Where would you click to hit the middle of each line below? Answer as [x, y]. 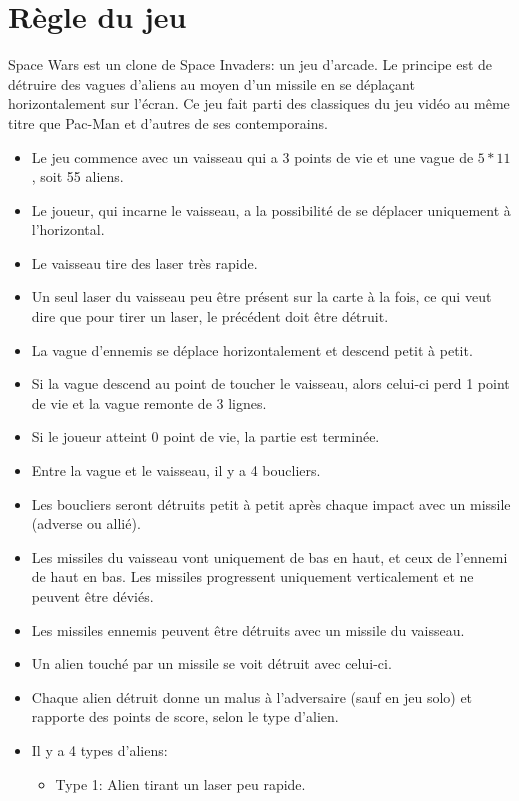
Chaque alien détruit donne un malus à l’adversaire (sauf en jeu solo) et [252, 696]
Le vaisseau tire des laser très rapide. [144, 262]
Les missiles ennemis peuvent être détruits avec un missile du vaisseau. [248, 629]
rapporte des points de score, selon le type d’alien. [185, 716]
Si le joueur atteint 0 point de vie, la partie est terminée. [205, 436]
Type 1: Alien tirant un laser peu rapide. [180, 783]
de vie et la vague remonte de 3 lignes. [149, 402]
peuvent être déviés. [92, 596]
